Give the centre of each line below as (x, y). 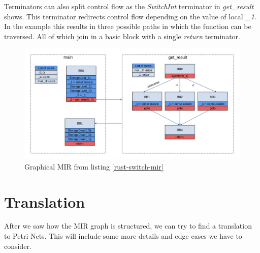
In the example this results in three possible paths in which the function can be (128, 26)
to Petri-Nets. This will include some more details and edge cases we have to (123, 236)
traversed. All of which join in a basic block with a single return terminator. (122, 36)
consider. (18, 246)
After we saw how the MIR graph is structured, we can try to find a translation (128, 226)
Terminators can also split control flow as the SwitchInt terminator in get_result (129, 6)
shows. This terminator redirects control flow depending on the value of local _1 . (130, 16)
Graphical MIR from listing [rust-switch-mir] (94, 166)
